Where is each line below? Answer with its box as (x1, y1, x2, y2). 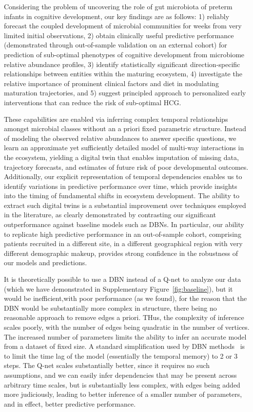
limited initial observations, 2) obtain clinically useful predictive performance (4, 30, 234, 40)
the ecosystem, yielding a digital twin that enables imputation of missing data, (4, 152, 239, 162)
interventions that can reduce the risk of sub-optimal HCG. (4, 97, 181, 107)
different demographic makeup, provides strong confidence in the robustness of (4, 248, 238, 258)
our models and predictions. (4, 257, 87, 268)
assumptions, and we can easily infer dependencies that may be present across (4, 369, 237, 380)
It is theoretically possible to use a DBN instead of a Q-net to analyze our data (4, 274, 241, 284)
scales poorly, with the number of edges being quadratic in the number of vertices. (4, 322, 250, 332)
